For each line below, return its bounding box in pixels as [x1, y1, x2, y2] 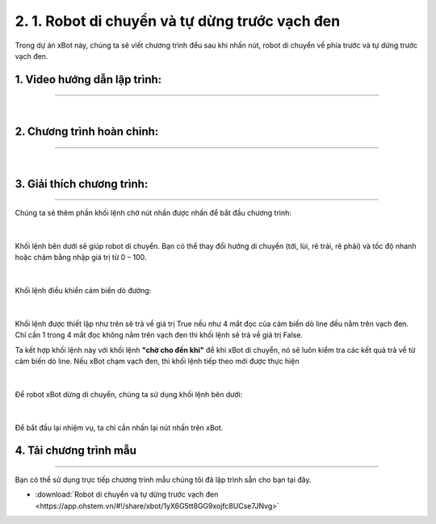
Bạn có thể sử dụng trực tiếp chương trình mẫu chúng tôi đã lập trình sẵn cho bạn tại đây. [15, 475, 312, 484]
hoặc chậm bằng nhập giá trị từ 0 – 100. [15, 253, 147, 262]
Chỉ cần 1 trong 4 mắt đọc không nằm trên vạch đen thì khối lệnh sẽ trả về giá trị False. [15, 330, 303, 340]
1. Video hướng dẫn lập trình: [15, 73, 162, 86]
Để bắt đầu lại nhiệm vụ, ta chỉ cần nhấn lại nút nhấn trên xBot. [15, 422, 224, 432]
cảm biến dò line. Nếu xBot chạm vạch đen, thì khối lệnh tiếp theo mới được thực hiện [15, 356, 300, 367]
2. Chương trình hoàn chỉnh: [15, 125, 159, 139]
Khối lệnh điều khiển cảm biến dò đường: [15, 286, 152, 296]
